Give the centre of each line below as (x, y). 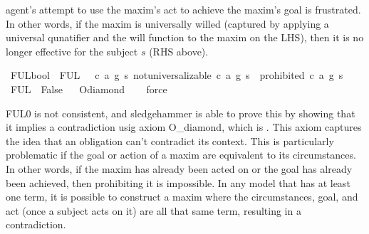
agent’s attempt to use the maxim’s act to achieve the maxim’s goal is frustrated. (183, 9)
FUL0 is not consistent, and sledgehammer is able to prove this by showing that (181, 113)
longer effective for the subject (72, 51)
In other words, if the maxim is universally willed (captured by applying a (167, 23)
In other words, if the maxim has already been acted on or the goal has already (179, 168)
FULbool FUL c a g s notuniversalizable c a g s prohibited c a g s (177, 75)
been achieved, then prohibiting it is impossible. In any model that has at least (178, 182)
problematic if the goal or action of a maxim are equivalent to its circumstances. (181, 155)
